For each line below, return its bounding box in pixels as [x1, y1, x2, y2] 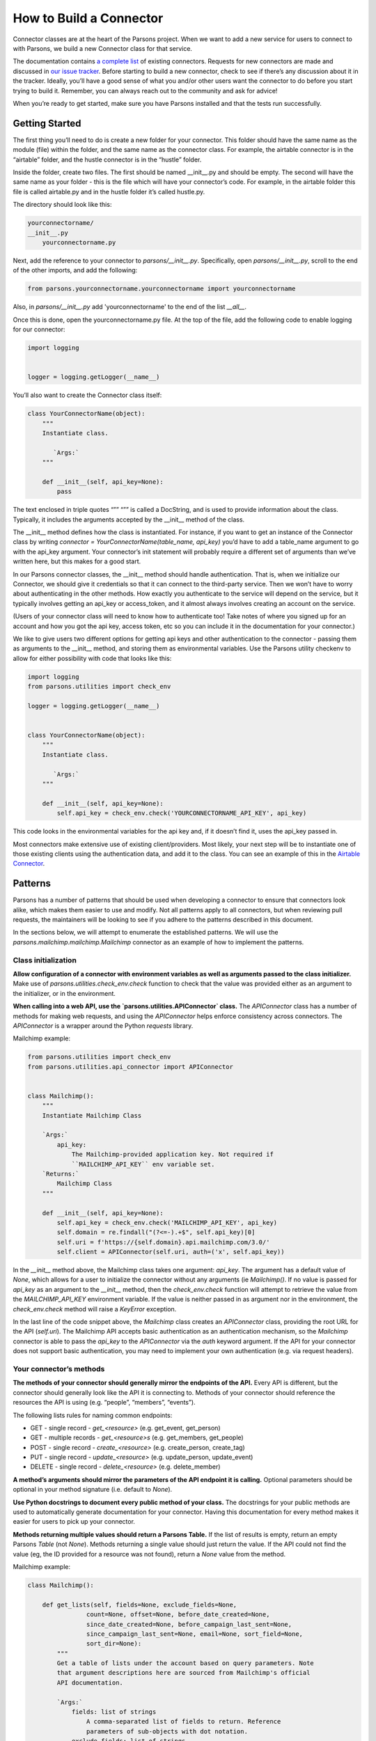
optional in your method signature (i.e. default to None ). [13, 1485, 173, 1494]
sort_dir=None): [86, 1640, 142, 1648]
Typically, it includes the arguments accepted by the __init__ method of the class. [13, 515, 245, 524]
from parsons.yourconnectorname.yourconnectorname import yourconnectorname [27, 285, 296, 292]
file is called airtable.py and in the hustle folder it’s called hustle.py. [13, 187, 205, 196]
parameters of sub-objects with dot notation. [86, 1727, 249, 1735]
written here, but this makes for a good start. [13, 557, 141, 565]
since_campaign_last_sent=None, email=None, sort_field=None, [86, 1630, 303, 1638]
